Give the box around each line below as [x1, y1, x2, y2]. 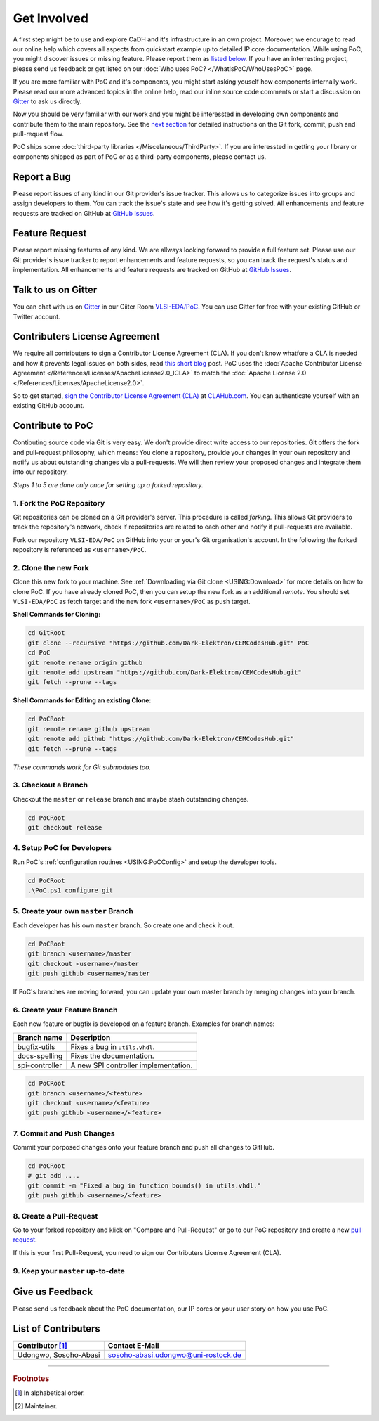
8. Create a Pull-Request [13, 1211, 98, 1221]
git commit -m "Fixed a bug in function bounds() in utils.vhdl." [27, 1181, 261, 1190]
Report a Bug [13, 171, 72, 183]
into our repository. [13, 468, 68, 476]
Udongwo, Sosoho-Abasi [17, 1350, 100, 1360]
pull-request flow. [13, 130, 65, 139]
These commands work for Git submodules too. [13, 763, 151, 771]
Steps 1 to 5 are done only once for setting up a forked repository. [13, 480, 204, 489]
